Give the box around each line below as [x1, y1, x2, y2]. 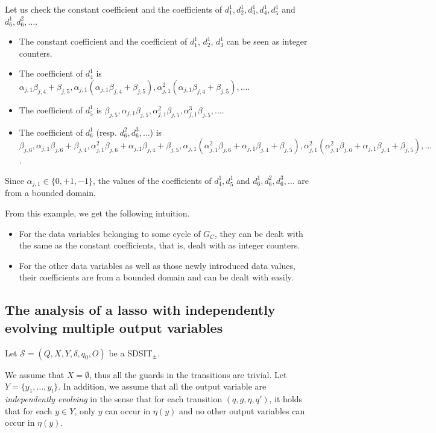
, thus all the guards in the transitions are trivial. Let [89, 368, 287, 381]
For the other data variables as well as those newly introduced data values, [19, 259, 295, 271]
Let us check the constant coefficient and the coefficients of [5, 3, 223, 15]
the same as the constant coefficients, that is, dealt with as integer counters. [19, 239, 300, 251]
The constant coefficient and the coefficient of [19, 35, 188, 48]
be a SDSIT [109, 346, 153, 359]
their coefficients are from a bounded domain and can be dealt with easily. [19, 271, 294, 283]
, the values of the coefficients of [93, 174, 212, 186]
